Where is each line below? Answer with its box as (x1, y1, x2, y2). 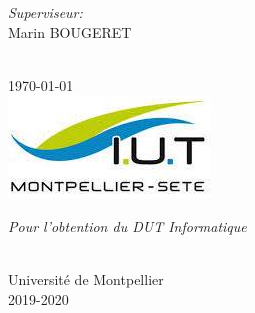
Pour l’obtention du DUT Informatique (8, 215, 247, 236)
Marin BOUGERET (8, 21, 132, 42)
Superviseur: (8, 2, 83, 22)
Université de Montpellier (8, 269, 164, 290)
